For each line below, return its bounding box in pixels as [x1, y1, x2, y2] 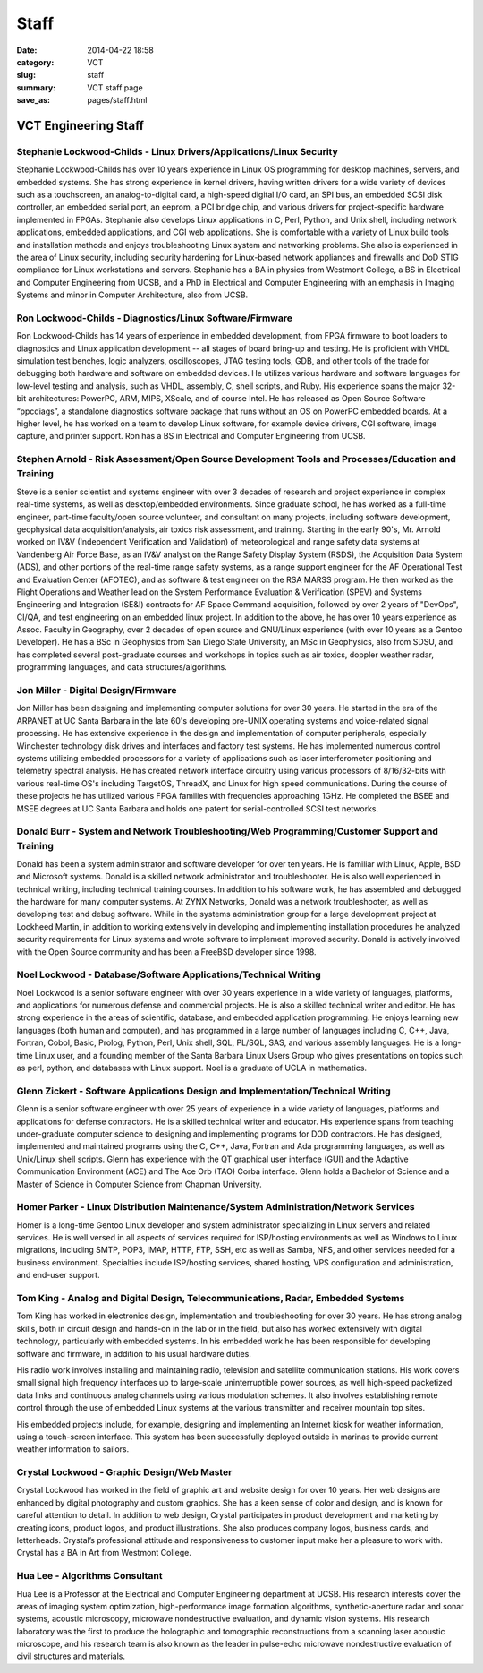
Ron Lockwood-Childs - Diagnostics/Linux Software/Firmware [16, 312, 292, 324]
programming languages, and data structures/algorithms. [16, 662, 227, 673]
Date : [16, 45, 38, 56]
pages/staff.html [87, 95, 148, 106]
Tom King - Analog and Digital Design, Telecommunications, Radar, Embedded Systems [16, 1292, 405, 1304]
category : [16, 56, 55, 67]
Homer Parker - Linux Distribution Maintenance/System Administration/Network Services [16, 1201, 415, 1214]
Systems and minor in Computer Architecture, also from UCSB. [16, 289, 249, 300]
